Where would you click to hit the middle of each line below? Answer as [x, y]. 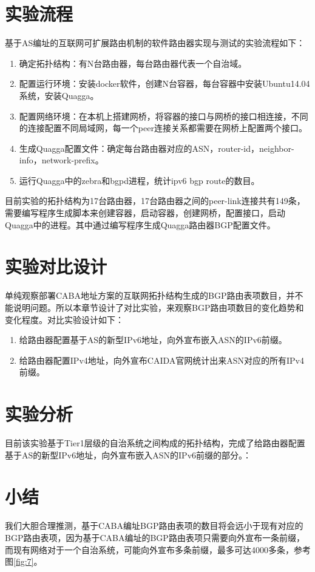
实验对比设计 [56, 266]
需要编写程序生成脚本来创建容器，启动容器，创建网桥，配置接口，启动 [145, 213]
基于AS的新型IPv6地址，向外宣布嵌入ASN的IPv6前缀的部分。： [128, 455]
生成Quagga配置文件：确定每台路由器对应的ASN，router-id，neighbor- [157, 148]
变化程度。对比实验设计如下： [64, 319]
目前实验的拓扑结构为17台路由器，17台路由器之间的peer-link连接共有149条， [155, 201]
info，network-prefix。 [61, 160]
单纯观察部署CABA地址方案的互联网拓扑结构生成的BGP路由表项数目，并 [150, 295]
